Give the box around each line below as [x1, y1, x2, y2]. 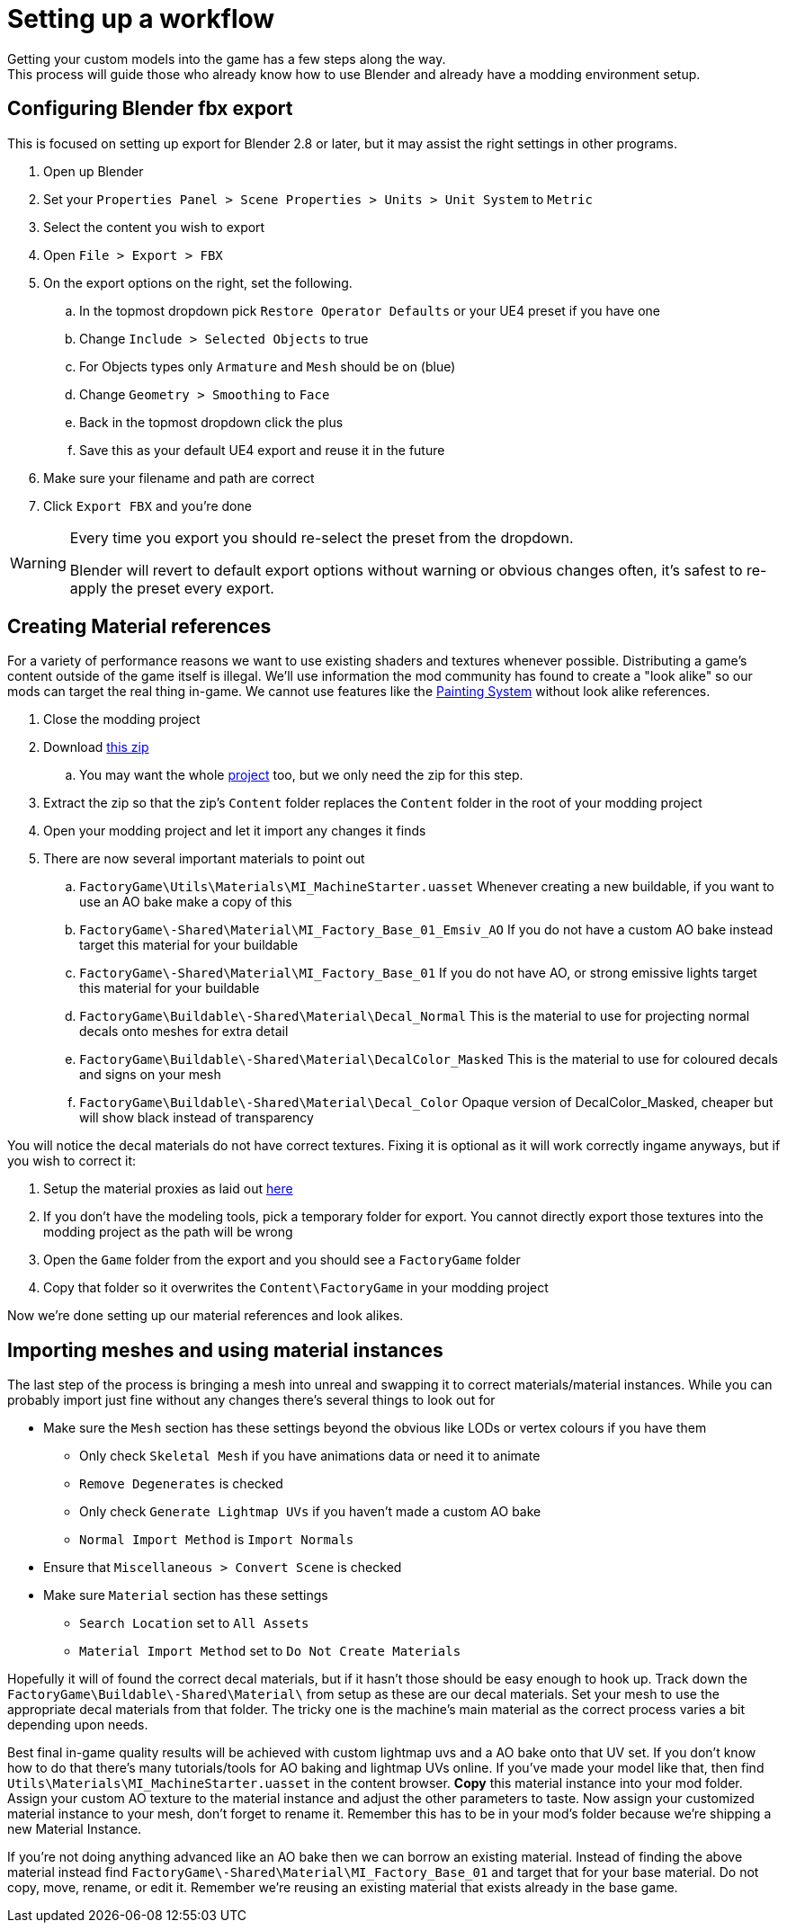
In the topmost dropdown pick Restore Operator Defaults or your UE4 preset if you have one [79, 302, 661, 318]
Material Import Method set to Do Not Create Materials [79, 1643, 461, 1659]
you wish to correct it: [7, 1153, 137, 1169]
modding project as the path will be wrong [43, 1224, 293, 1240]
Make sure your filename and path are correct [43, 469, 315, 486]
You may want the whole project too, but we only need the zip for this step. [79, 767, 523, 783]
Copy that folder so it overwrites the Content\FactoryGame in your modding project [43, 1280, 549, 1296]
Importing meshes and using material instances [7, 1338, 443, 1362]
